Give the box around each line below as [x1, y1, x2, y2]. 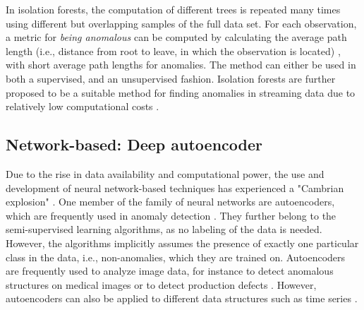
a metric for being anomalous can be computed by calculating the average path [6, 30, 347, 44]
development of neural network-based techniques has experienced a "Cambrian [6, 180, 344, 195]
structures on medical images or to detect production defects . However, [6, 277, 317, 292]
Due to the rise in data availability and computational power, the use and [6, 166, 324, 181]
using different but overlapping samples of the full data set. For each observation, [6, 16, 357, 30]
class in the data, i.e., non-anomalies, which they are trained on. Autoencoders [6, 249, 346, 264]
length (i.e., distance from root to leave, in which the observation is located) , [6, 43, 341, 58]
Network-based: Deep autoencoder [6, 133, 263, 155]
